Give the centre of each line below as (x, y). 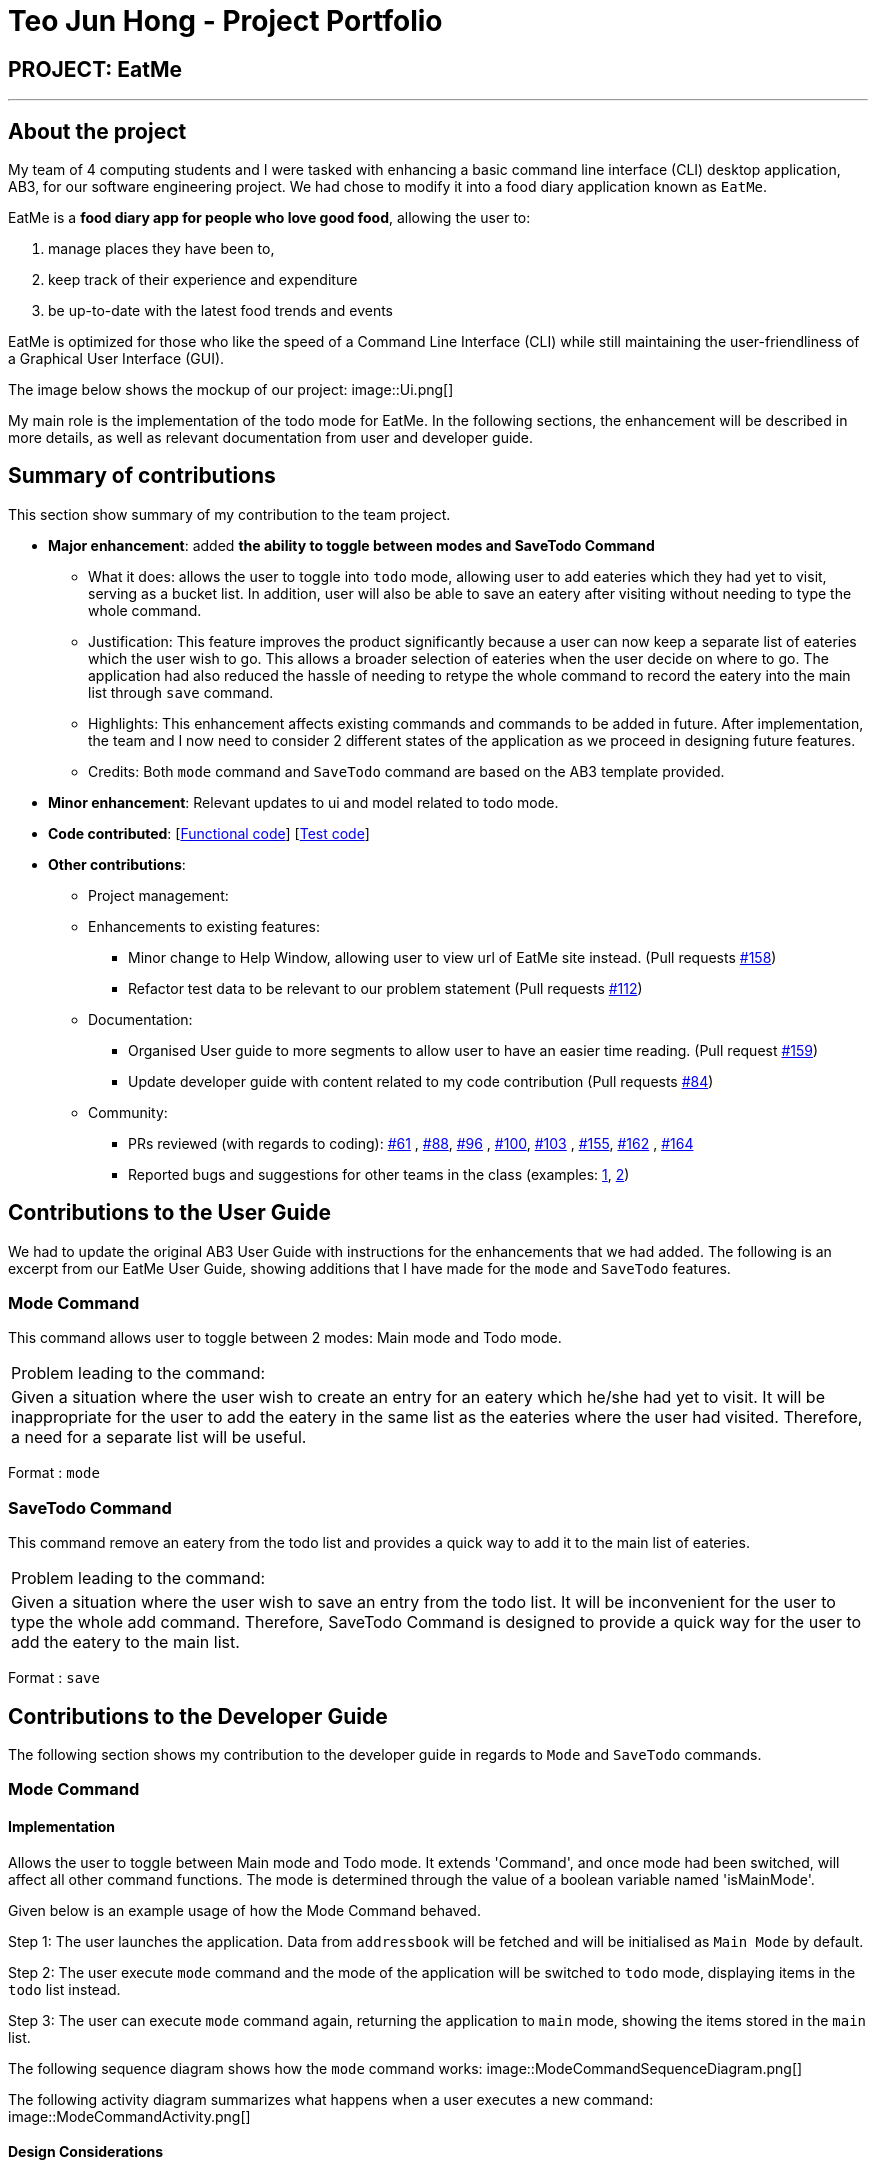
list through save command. (181, 692)
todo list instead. (64, 1989)
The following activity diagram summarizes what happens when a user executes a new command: (331, 2099)
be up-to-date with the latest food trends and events (220, 311)
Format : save (54, 1678)
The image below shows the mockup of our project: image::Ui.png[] (231, 390)
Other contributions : (117, 864)
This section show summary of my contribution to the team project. (229, 514)
